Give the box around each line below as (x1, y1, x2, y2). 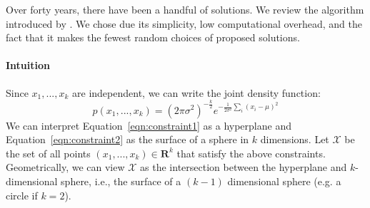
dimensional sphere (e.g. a (227, 173, 341, 188)
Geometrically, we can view (6, 160, 125, 175)
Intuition (6, 58, 50, 73)
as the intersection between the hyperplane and (140, 160, 347, 175)
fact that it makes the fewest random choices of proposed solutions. (6, 30, 300, 45)
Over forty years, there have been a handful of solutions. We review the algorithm (6, 2, 364, 16)
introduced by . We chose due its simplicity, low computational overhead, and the (6, 16, 362, 31)
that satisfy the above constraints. (176, 145, 326, 160)
